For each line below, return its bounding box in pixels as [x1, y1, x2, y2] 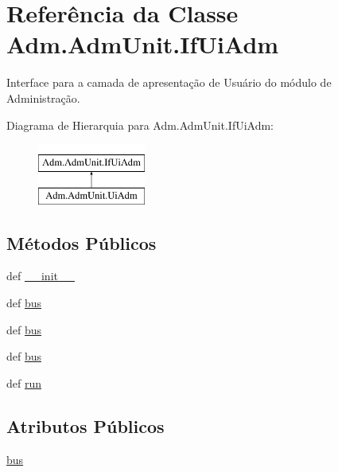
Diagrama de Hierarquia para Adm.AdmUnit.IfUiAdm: [6, 116, 274, 133]
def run [6, 374, 42, 391]
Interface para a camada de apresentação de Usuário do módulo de [6, 74, 332, 91]
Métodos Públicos [6, 230, 157, 255]
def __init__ [6, 267, 75, 284]
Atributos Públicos [6, 413, 165, 438]
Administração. [6, 89, 80, 106]
